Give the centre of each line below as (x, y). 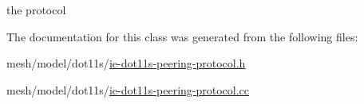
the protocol (36, 10)
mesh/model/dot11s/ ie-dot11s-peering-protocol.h (126, 63)
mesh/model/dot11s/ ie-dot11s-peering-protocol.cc (128, 89)
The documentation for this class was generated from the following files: (182, 36)
